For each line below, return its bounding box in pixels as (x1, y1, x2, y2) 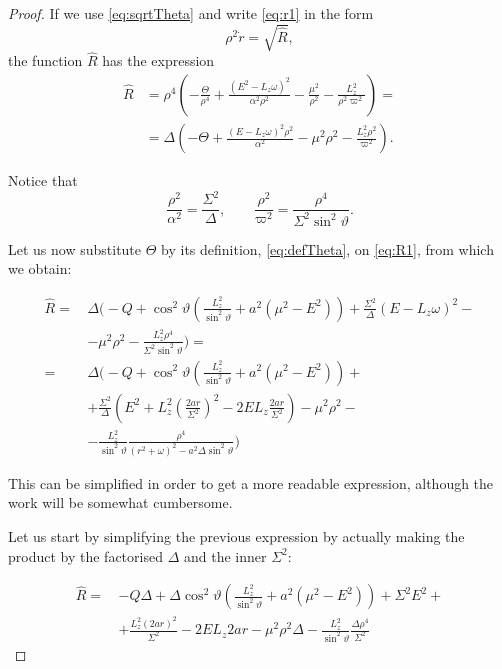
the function (8, 50, 83, 71)
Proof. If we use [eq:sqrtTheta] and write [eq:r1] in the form (8, 3, 374, 23)
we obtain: (8, 258, 72, 279)
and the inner (183, 545, 267, 566)
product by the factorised (8, 545, 163, 566)
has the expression (102, 50, 215, 71)
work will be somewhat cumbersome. (8, 492, 233, 513)
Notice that (8, 170, 78, 191)
